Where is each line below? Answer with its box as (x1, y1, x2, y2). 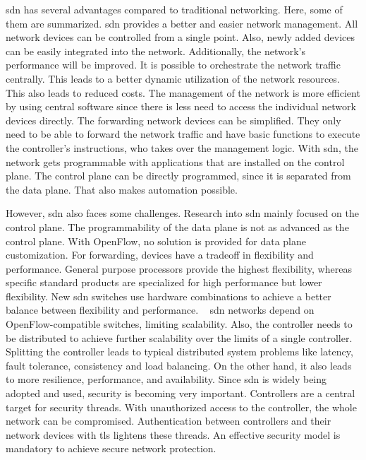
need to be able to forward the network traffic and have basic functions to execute (6, 126, 360, 141)
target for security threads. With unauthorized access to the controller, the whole (6, 399, 357, 414)
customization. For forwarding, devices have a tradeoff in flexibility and (6, 247, 314, 262)
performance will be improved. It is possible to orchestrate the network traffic (6, 57, 341, 72)
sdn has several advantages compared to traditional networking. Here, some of (6, 2, 343, 16)
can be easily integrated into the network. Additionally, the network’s (6, 43, 305, 58)
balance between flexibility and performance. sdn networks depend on (6, 302, 315, 317)
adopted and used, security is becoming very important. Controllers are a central (6, 386, 355, 401)
